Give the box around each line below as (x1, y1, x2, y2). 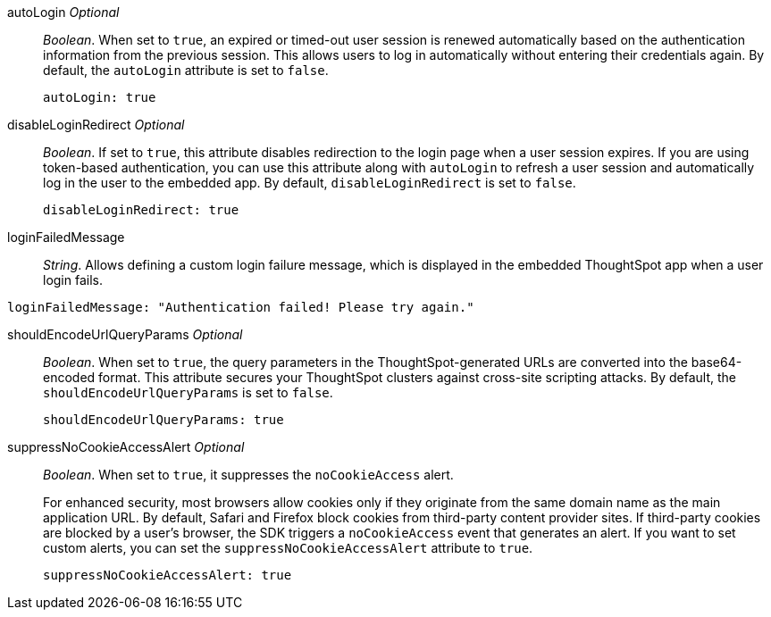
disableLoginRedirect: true (43, 203, 239, 217)
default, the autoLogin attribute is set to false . (43, 63, 329, 78)
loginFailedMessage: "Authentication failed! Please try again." (7, 300, 474, 314)
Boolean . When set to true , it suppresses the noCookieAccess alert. (43, 467, 454, 482)
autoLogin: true (43, 90, 156, 104)
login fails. (43, 272, 103, 288)
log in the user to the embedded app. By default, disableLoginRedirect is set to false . (43, 175, 576, 190)
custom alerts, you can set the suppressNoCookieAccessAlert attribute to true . (43, 540, 533, 555)
